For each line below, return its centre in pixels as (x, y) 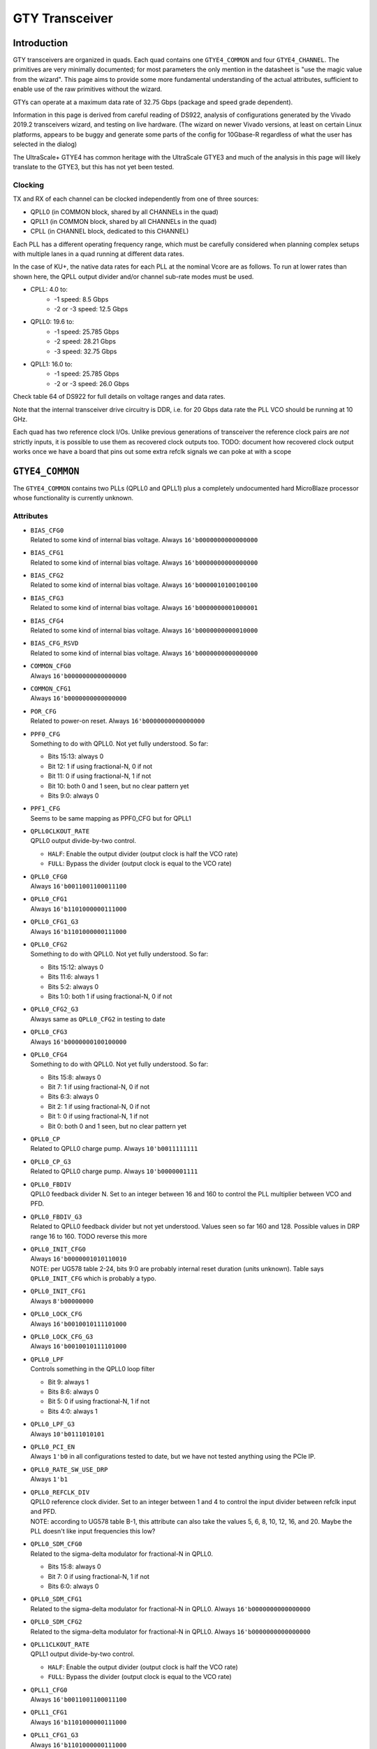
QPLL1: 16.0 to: (51, 364)
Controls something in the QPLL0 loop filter (93, 1369)
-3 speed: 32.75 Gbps (86, 351)
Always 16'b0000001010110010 (79, 1259)
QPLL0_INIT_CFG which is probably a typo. (93, 1279)
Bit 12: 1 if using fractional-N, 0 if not (100, 766)
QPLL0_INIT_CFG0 (58, 1249)
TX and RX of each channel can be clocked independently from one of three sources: (136, 199)
